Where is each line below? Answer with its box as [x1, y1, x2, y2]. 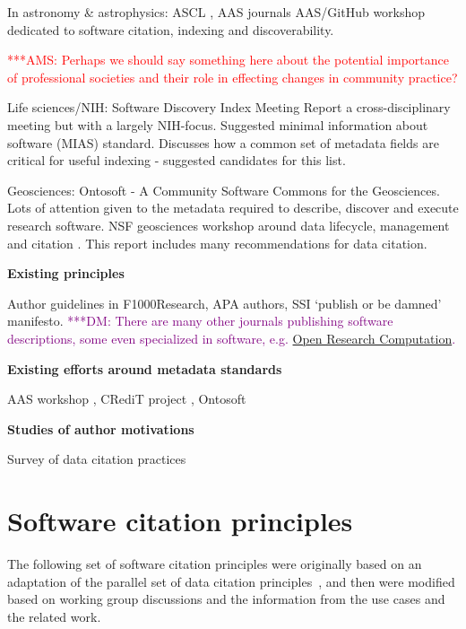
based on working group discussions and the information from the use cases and [7, 590, 445, 608]
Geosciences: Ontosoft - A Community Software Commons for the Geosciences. [7, 180, 440, 199]
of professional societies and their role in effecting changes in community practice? [7, 67, 458, 86]
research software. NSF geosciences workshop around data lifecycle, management [7, 215, 450, 234]
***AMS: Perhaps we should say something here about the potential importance [7, 50, 449, 69]
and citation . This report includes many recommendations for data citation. [7, 233, 427, 252]
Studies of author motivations [7, 419, 194, 438]
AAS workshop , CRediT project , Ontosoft [7, 389, 246, 408]
